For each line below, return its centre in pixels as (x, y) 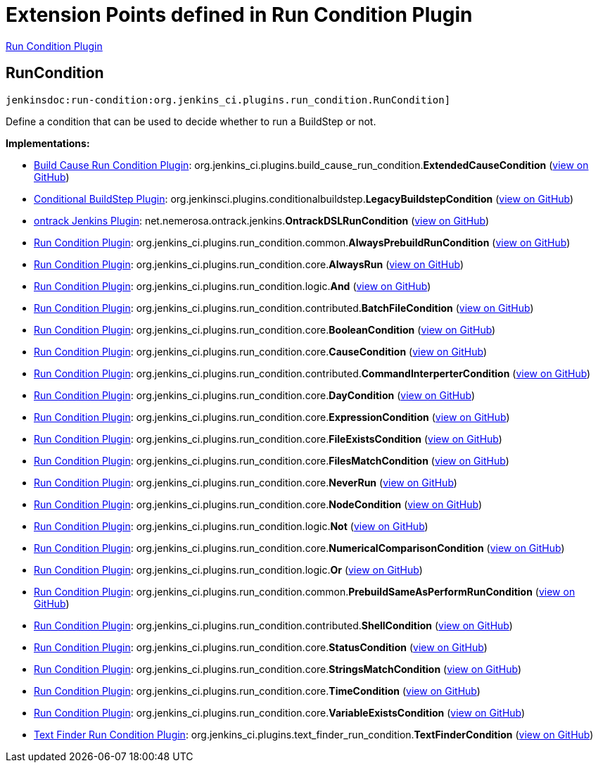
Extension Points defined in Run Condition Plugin (239, 15)
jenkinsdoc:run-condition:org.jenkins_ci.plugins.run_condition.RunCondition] (228, 100)
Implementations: (48, 143)
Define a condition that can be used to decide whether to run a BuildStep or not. (191, 121)
